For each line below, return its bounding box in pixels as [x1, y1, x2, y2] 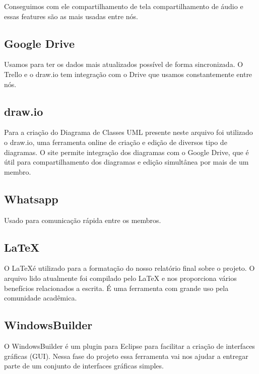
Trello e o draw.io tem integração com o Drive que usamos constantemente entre [4, 68, 252, 79]
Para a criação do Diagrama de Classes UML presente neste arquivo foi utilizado [4, 127, 253, 137]
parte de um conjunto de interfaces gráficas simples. [4, 360, 164, 371]
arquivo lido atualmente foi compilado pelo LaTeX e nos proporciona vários [4, 272, 237, 283]
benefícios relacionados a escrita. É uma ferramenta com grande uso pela [4, 282, 229, 293]
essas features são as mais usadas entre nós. [4, 11, 138, 21]
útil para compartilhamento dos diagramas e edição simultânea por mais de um [4, 157, 249, 167]
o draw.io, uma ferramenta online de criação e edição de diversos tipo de [4, 136, 227, 147]
